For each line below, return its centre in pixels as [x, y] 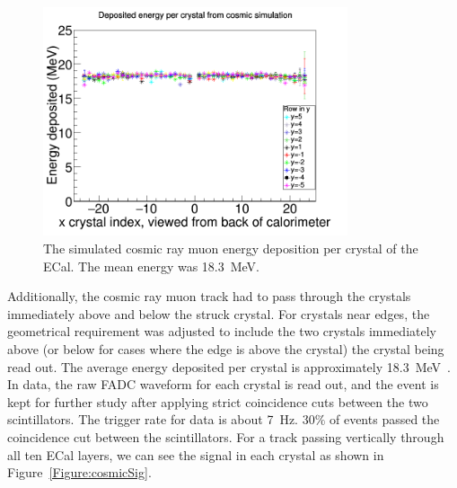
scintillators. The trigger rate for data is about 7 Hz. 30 [161, 419]
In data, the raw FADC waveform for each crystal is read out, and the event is [223, 384]
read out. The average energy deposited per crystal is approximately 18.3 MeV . [229, 366]
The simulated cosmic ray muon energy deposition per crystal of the [231, 248]
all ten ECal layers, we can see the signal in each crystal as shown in [196, 454]
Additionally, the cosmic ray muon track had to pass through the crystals [209, 296]
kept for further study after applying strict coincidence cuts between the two [218, 401]
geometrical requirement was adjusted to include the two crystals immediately [222, 331]
